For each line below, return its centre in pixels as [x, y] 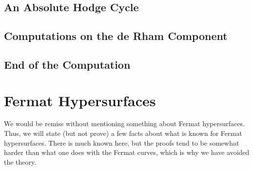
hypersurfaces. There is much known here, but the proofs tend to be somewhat [122, 142]
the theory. [20, 161]
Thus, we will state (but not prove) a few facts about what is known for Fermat [123, 133]
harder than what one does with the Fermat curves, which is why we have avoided [127, 152]
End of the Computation [67, 64]
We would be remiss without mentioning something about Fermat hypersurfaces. [124, 123]
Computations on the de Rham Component [116, 36]
